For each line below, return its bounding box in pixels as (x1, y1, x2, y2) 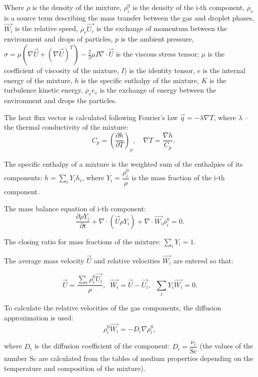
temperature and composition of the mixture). (4, 362, 145, 373)
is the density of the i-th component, (132, 2, 245, 12)
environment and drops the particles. (4, 95, 117, 105)
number (4, 353, 27, 363)
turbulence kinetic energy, (4, 85, 83, 95)
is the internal (202, 65, 245, 75)
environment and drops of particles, (4, 34, 113, 44)
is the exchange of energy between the (99, 85, 216, 95)
